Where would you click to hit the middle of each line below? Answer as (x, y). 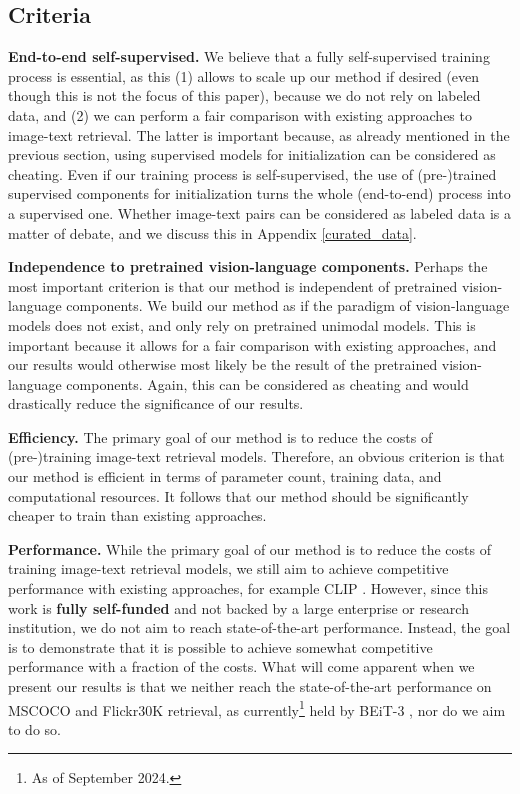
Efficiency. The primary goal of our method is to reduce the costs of (220, 436)
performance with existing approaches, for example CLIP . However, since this (248, 588)
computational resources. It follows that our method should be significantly (238, 495)
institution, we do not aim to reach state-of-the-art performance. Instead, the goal (259, 627)
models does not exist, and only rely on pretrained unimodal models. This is (242, 324)
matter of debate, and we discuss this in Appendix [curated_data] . (212, 232)
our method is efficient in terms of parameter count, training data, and (225, 476)
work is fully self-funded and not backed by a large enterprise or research (238, 607)
